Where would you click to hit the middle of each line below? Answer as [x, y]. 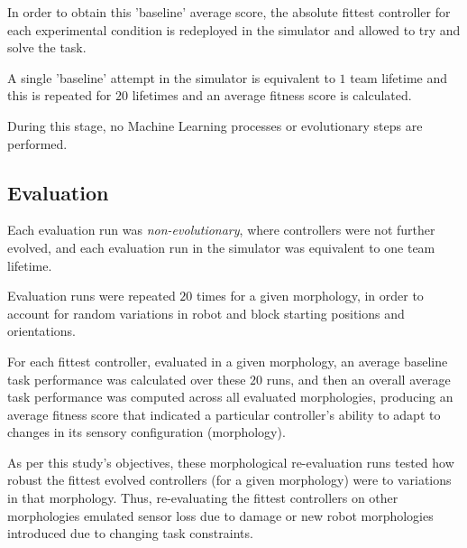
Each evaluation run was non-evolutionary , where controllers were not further [221, 230]
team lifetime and [398, 77]
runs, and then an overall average [358, 379]
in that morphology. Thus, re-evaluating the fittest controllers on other [203, 498]
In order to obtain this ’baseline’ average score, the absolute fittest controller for [229, 12]
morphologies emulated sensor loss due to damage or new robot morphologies [220, 515]
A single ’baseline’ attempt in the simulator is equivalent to [171, 77]
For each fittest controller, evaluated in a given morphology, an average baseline [228, 361]
